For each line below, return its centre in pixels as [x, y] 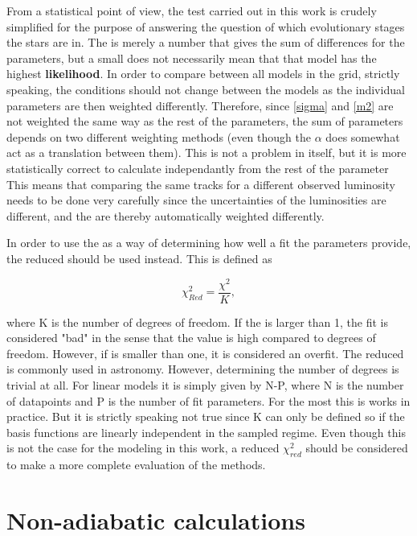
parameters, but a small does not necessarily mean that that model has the [192, 58]
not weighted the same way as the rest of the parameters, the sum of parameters [205, 121]
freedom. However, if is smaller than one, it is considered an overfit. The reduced [205, 353]
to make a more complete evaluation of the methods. [136, 465]
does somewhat [363, 136]
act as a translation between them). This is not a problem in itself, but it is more [206, 153]
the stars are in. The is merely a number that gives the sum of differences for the [206, 42]
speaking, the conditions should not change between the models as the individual [206, 89]
